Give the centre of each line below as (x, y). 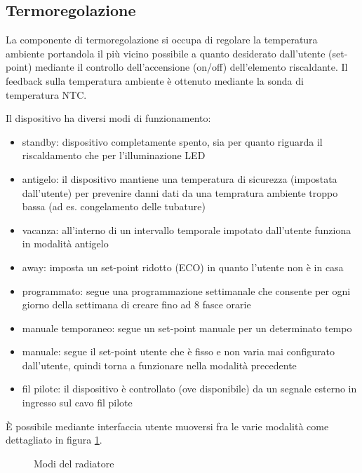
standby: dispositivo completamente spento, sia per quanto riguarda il (172, 141)
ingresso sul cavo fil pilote (77, 403)
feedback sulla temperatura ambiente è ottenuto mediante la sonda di (155, 80)
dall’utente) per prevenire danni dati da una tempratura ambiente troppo (180, 192)
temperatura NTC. (46, 94)
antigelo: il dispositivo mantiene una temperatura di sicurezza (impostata (180, 178)
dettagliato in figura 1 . (54, 440)
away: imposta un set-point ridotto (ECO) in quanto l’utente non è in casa (183, 267)
